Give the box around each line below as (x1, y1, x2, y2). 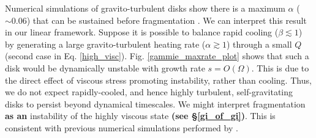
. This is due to (251, 61, 309, 74)
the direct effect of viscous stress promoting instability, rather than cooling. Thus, (5, 73, 312, 86)
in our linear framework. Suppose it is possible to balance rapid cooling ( (5, 26, 279, 38)
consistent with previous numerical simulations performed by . (5, 121, 238, 134)
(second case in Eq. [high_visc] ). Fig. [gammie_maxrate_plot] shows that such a (5, 49, 309, 62)
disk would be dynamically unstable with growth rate (5, 61, 205, 74)
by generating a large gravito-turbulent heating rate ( (5, 37, 206, 50)
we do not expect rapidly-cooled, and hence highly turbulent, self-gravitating (5, 85, 293, 98)
